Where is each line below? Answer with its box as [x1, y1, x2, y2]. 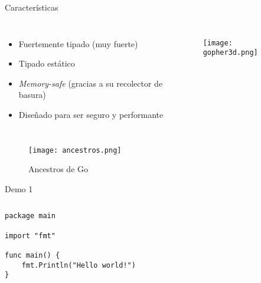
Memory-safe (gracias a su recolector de [18, 77, 163, 89]
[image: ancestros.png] [28, 146, 122, 154]
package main [5, 212, 56, 221]
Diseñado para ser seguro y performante [18, 108, 164, 120]
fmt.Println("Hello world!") [21, 261, 136, 269]
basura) [18, 88, 46, 101]
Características [5, 1, 58, 13]
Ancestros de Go [28, 163, 88, 175]
